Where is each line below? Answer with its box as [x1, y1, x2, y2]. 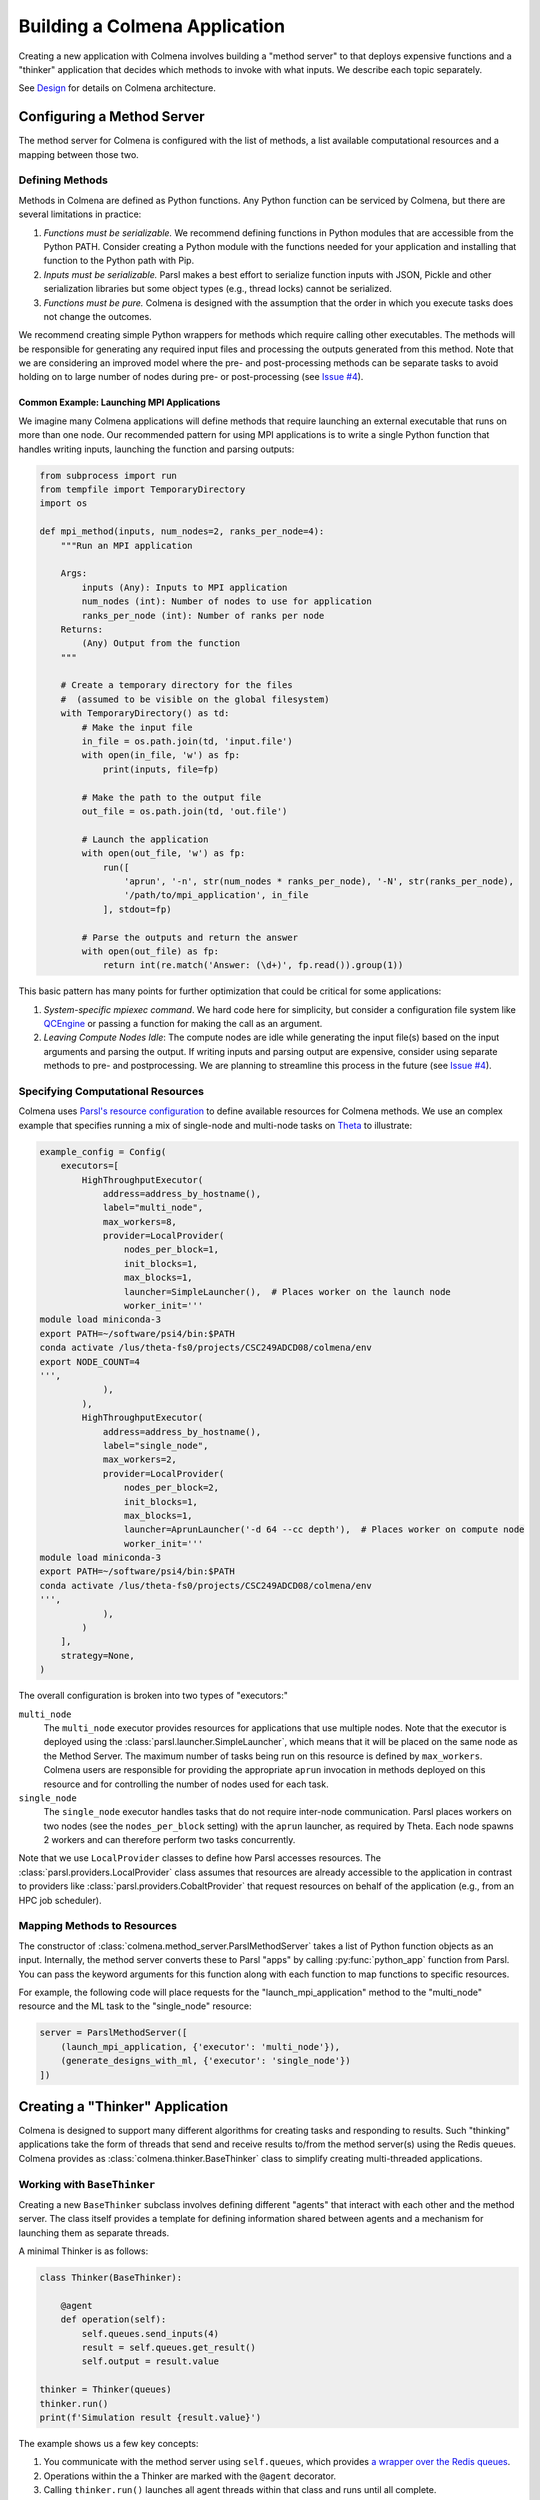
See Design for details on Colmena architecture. [18, 82, 217, 94]
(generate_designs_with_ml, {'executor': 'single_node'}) [60, 2055, 351, 2067]
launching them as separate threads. [18, 2226, 170, 2239]
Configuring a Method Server [18, 108, 205, 125]
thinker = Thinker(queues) [39, 2384, 172, 2395]
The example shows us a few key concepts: [18, 2437, 199, 2449]
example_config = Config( [39, 1146, 167, 1157]
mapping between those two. [18, 148, 139, 160]
